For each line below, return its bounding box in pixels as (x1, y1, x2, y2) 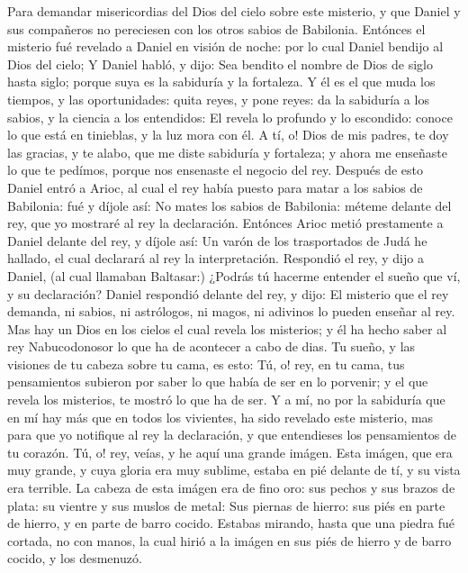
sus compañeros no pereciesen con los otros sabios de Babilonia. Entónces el (7, 19, 426, 38)
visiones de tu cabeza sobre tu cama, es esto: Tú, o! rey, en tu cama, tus (7, 354, 405, 373)
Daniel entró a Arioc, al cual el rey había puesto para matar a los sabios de (7, 177, 423, 196)
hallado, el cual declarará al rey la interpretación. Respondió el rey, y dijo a (7, 249, 424, 268)
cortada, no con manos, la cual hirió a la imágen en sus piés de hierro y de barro (7, 531, 452, 550)
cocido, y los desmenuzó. (7, 549, 142, 568)
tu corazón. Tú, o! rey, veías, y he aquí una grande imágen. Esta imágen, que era (7, 442, 453, 461)
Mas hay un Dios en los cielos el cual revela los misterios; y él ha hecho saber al (7, 319, 447, 338)
